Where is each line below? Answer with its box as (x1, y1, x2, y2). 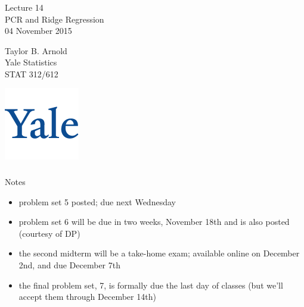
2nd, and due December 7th (18, 258, 120, 271)
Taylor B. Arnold (5, 44, 67, 57)
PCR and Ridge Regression (5, 12, 104, 25)
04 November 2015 (5, 24, 72, 37)
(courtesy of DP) (18, 227, 80, 239)
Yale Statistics (5, 56, 57, 68)
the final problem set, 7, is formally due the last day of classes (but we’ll (18, 278, 283, 291)
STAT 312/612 (5, 67, 58, 80)
